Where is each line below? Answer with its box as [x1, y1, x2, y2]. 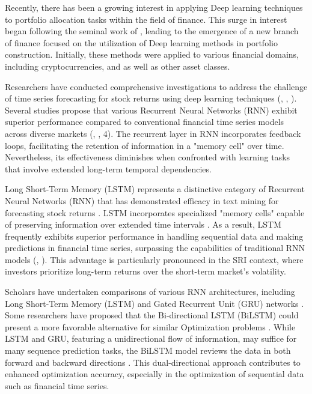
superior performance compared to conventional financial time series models [5, 115, 284, 128]
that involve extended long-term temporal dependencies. [5, 162, 212, 175]
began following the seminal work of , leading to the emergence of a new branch [5, 25, 299, 37]
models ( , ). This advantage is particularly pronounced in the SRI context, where [5, 253, 304, 265]
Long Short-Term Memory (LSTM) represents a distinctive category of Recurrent [5, 183, 305, 195]
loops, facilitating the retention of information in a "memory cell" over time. [5, 139, 284, 151]
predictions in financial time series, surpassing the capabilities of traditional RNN [5, 241, 305, 254]
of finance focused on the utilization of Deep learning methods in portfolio [5, 36, 278, 49]
